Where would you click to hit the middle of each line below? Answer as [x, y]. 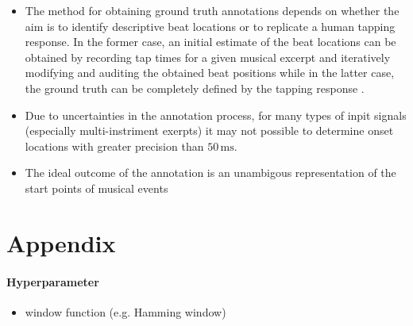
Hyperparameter [53, 281]
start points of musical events [96, 188]
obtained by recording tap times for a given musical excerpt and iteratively [208, 57]
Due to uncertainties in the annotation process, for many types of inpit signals [216, 115]
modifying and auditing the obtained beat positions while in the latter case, [210, 73]
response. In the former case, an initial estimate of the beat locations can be [210, 42]
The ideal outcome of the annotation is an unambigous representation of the [210, 173]
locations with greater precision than [114, 146]
